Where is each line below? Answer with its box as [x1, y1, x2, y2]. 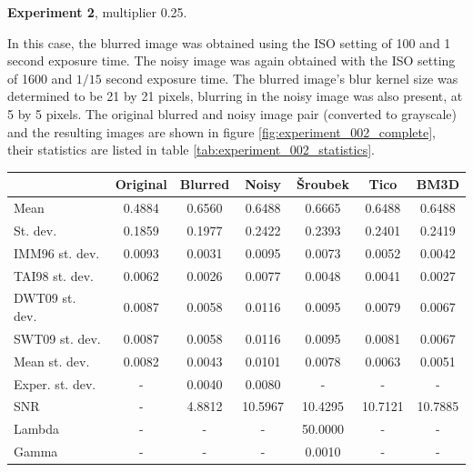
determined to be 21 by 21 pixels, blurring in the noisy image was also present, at [7, 86, 463, 105]
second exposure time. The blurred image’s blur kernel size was [106, 68, 458, 87]
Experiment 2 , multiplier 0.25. [7, 3, 187, 21]
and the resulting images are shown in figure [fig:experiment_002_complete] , [7, 122, 436, 141]
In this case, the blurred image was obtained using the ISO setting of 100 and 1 [7, 33, 451, 52]
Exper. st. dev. [14, 374, 96, 393]
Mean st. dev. [14, 351, 90, 370]
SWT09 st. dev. [14, 328, 101, 347]
